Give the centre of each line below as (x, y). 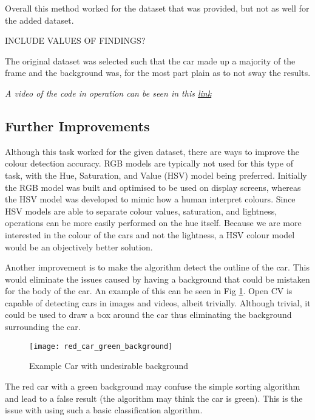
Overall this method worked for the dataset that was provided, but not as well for (157, 8)
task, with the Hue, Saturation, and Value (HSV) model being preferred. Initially (156, 175)
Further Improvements (77, 126)
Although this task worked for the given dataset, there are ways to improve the (152, 151)
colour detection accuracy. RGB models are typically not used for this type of (149, 163)
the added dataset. (39, 20)
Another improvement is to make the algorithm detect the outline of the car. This (157, 267)
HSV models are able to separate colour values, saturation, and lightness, (141, 211)
